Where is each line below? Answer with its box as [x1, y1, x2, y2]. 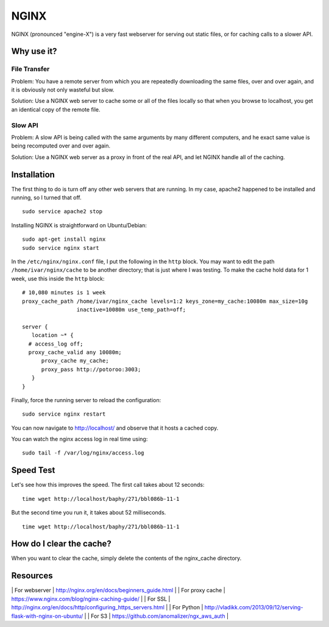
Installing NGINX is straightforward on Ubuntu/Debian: [11, 221, 147, 228]
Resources [11, 570, 53, 581]
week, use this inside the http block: [11, 275, 105, 282]
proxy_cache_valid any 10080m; [28, 349, 122, 356]
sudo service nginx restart [22, 411, 106, 417]
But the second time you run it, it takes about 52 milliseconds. [11, 509, 166, 516]
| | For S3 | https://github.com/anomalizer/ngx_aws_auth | [84, 612, 228, 620]
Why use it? [11, 46, 57, 57]
